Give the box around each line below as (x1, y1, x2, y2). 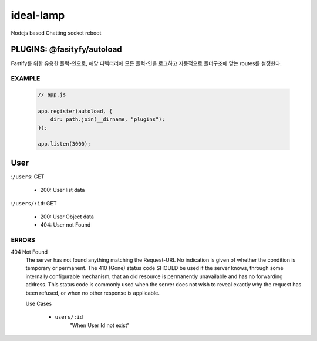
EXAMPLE (11, 75, 41, 83)
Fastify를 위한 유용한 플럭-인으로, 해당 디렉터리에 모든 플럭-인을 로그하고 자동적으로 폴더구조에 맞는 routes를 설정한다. (11, 60, 282, 67)
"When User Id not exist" (69, 322, 130, 329)
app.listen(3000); (38, 141, 91, 147)
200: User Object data (40, 213, 94, 220)
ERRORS (11, 236, 35, 244)
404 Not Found (11, 248, 48, 255)
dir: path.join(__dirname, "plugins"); (50, 116, 166, 123)
